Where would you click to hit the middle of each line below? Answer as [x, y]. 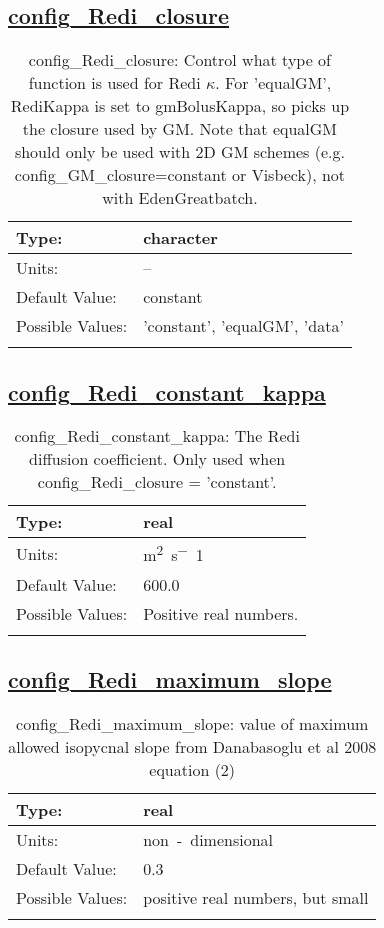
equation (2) [192, 769]
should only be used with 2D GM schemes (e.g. [179, 152]
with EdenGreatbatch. [180, 198]
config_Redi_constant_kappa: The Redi [157, 436]
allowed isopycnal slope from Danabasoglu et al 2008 [192, 746]
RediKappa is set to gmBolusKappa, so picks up [180, 106]
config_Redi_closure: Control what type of [180, 60]
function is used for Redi [114, 83]
